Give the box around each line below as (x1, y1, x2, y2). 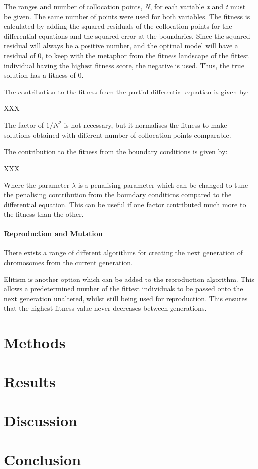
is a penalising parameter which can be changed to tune (78, 180, 248, 190)
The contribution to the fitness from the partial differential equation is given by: (4, 86, 249, 96)
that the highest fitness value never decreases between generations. (4, 303, 207, 313)
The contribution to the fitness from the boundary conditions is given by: (4, 146, 228, 157)
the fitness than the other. (4, 209, 84, 219)
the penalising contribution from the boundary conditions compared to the (4, 189, 232, 199)
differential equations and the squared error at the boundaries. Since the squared (4, 30, 250, 41)
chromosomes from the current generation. (4, 257, 133, 268)
